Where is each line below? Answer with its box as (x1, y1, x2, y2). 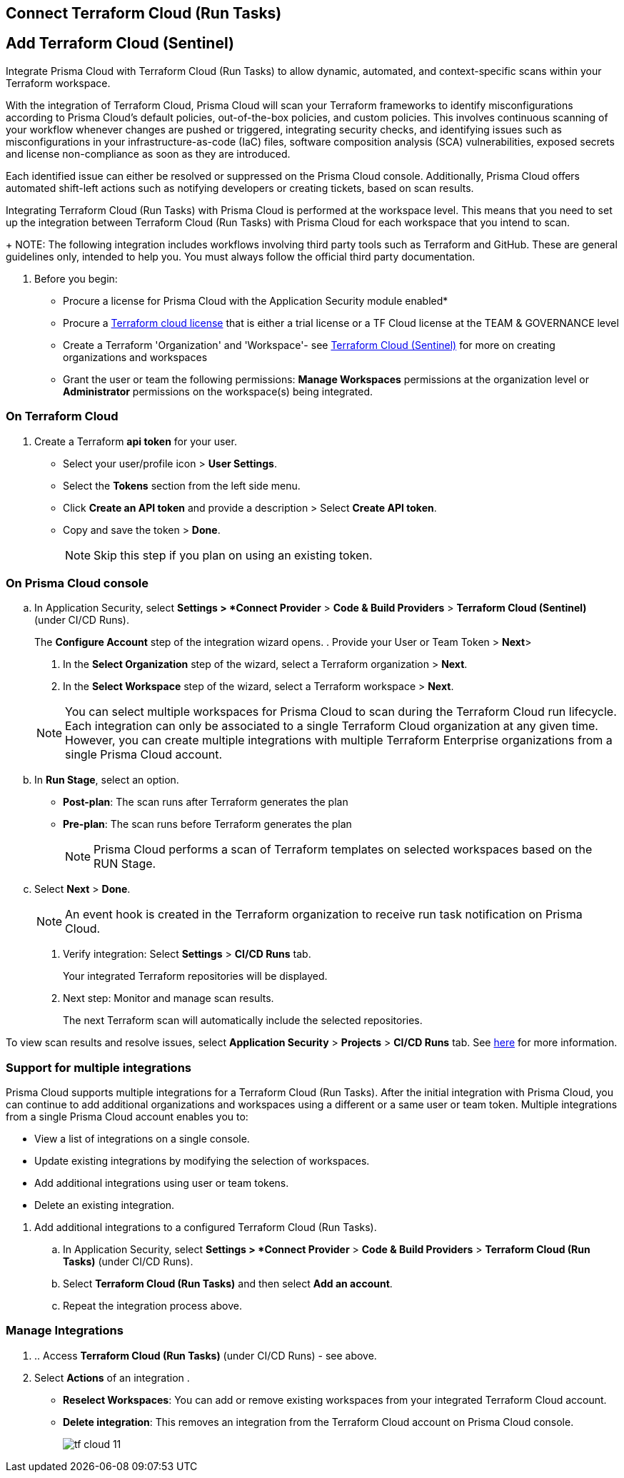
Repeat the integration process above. (63, 1300, 242, 1312)
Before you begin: (34, 272, 118, 285)
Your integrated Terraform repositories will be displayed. (63, 970, 328, 983)
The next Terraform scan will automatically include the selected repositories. (63, 1014, 423, 1027)
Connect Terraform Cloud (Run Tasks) (6, 4, 282, 22)
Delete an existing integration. (34, 1199, 175, 1212)
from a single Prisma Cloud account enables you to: (6, 1110, 248, 1123)
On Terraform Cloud (6, 409, 119, 424)
